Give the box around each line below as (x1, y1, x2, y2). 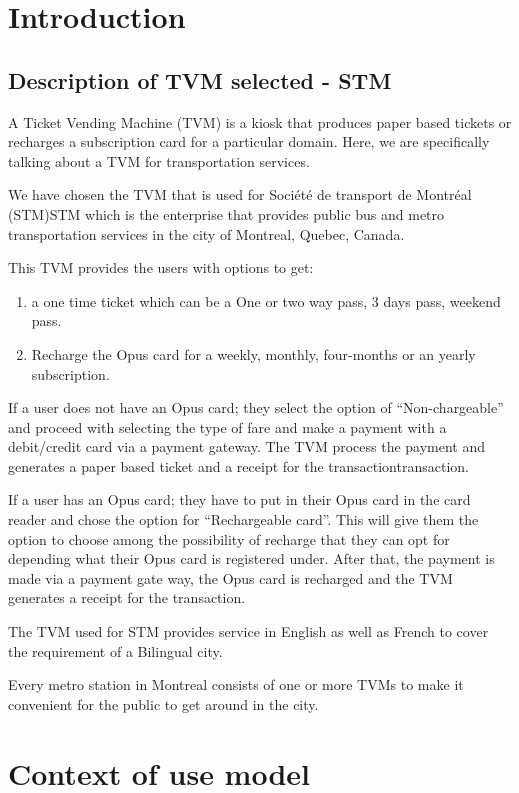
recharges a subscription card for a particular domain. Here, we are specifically (8, 131, 490, 152)
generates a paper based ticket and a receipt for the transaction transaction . (8, 455, 469, 476)
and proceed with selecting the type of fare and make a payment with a (8, 416, 447, 437)
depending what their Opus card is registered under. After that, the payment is (8, 548, 495, 569)
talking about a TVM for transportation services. (8, 150, 310, 171)
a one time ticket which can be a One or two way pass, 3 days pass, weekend (31, 290, 501, 311)
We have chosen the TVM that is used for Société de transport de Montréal (8, 184, 472, 205)
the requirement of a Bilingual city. (8, 640, 223, 661)
